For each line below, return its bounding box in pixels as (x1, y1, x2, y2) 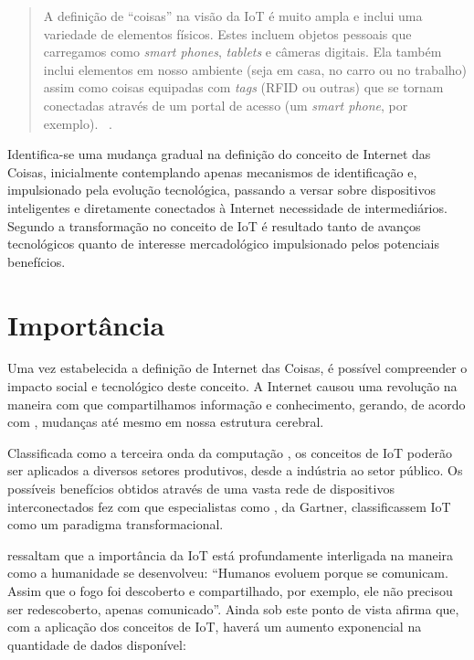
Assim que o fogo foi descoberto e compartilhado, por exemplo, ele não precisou (7, 580, 453, 600)
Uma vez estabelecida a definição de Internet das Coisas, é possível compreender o (7, 358, 468, 378)
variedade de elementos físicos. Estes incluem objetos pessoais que (43, 24, 412, 43)
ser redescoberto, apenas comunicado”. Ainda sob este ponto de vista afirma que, (7, 599, 459, 618)
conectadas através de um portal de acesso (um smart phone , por (43, 95, 408, 114)
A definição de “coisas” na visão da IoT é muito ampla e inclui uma (43, 6, 423, 25)
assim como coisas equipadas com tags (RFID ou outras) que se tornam (43, 78, 444, 97)
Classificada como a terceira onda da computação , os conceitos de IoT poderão (7, 442, 452, 462)
